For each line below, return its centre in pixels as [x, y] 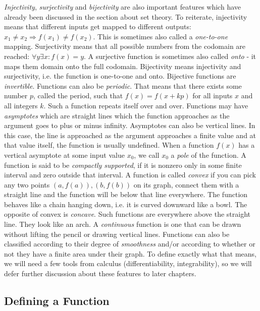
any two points [27, 184]
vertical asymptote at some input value [64, 154]
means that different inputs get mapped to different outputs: [98, 26]
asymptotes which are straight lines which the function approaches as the [117, 115]
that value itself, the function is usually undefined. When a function [109, 145]
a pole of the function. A [209, 154]
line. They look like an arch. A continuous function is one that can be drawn [123, 224]
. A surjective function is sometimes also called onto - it [170, 56]
